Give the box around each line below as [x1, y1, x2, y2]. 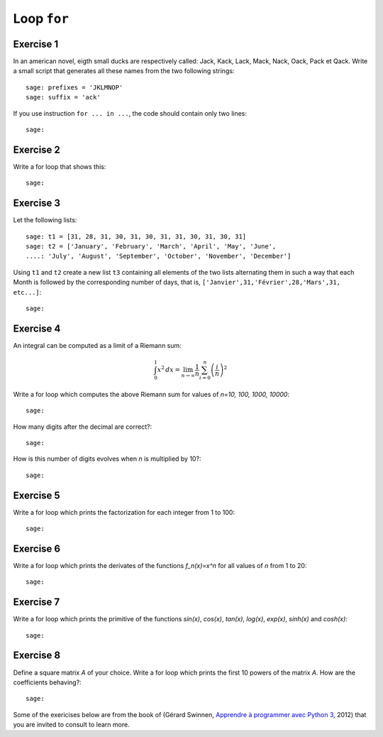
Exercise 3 [13, 197, 60, 209]
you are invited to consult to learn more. [13, 721, 131, 729]
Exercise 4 [13, 322, 61, 334]
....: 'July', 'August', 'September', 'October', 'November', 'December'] [26, 252, 292, 261]
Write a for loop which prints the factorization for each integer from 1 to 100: [13, 508, 235, 516]
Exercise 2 [13, 143, 60, 155]
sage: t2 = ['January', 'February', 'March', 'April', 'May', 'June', [26, 242, 277, 250]
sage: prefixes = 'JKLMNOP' [26, 83, 123, 92]
